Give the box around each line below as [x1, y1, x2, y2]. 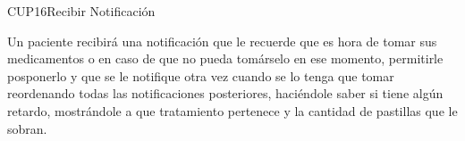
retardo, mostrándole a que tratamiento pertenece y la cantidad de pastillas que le [7, 101, 458, 120]
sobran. [7, 119, 47, 137]
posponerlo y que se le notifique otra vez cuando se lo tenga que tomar [7, 66, 394, 85]
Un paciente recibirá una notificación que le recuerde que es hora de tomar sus [7, 31, 437, 50]
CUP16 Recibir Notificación [7, 2, 156, 20]
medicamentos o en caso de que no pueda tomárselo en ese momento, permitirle [7, 49, 444, 68]
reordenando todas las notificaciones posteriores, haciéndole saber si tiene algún [7, 84, 444, 103]
